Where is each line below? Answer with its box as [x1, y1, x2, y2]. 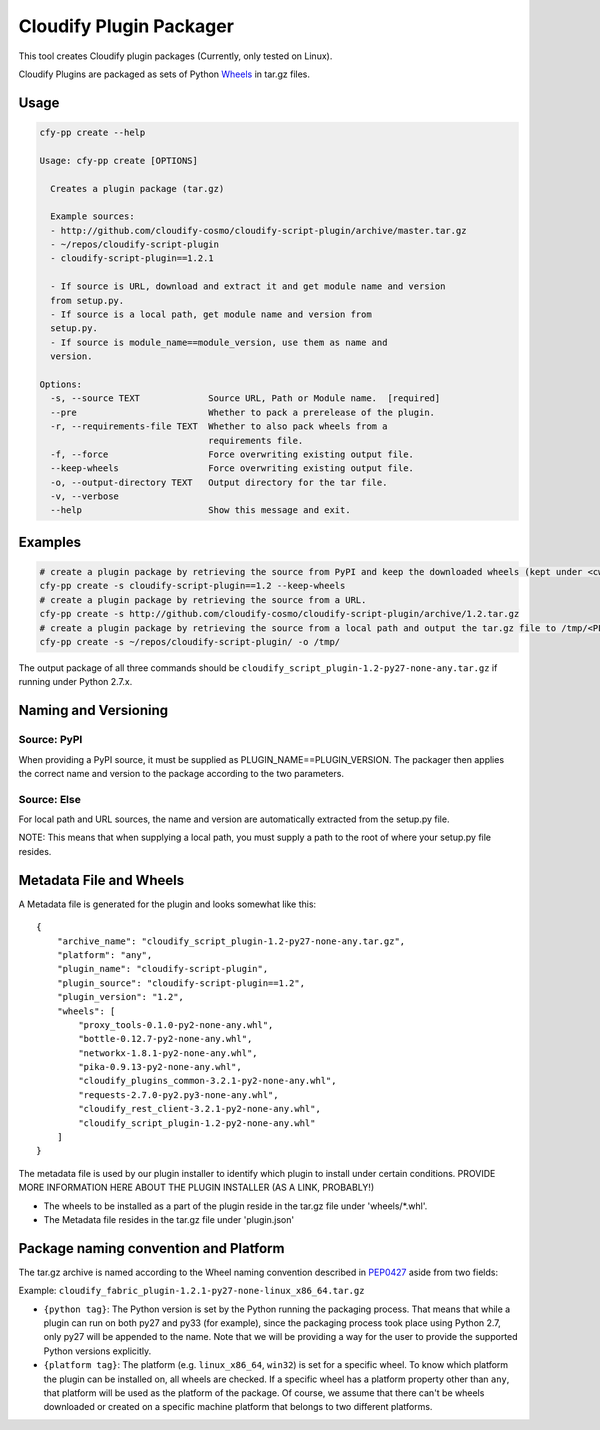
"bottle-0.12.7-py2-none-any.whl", [78, 1033, 253, 1045]
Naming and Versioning [18, 702, 169, 719]
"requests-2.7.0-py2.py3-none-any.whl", [78, 1089, 279, 1100]
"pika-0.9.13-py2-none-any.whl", [78, 1061, 242, 1073]
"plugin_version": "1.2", [56, 991, 185, 1003]
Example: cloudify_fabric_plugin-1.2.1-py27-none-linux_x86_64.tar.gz [18, 1285, 365, 1297]
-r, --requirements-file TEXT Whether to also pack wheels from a [50, 421, 388, 432]
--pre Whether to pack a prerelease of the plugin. [50, 406, 435, 418]
